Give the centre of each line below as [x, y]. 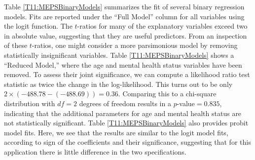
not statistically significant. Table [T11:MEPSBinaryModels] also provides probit [126, 123]
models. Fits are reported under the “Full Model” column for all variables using [124, 16]
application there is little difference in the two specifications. [95, 151]
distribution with [30, 103]
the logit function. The [38, 26]
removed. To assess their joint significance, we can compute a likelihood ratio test [127, 74]
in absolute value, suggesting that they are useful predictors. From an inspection [126, 35]
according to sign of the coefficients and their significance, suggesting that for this [127, 142]
